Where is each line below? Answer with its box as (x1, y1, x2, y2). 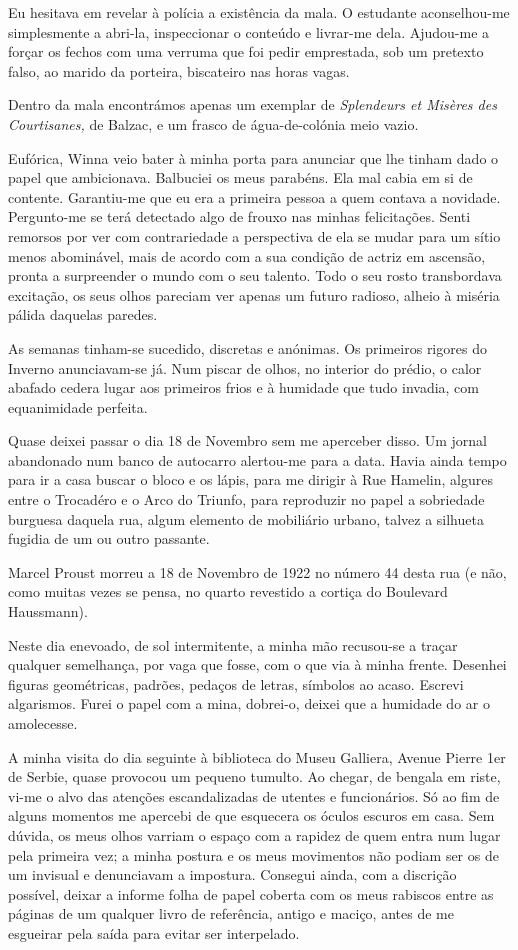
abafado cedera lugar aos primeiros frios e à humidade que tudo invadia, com (8, 377, 479, 398)
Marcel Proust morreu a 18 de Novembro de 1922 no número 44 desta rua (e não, (8, 561, 507, 582)
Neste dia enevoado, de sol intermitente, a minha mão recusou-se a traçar (8, 634, 458, 655)
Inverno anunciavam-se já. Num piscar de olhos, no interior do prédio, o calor (8, 357, 482, 378)
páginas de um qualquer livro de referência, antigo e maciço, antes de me (8, 903, 454, 924)
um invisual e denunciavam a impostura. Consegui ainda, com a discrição (8, 864, 457, 885)
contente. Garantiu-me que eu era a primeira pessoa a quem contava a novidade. (8, 186, 501, 207)
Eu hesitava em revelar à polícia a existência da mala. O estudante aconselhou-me (8, 2, 510, 22)
